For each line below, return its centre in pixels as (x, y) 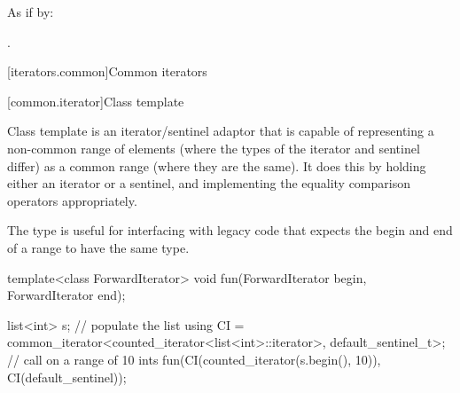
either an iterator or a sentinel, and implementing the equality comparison (209, 183)
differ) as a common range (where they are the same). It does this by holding (217, 165)
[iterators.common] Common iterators (107, 71)
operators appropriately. (72, 200)
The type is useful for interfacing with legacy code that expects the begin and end (230, 230)
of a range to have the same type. (98, 247)
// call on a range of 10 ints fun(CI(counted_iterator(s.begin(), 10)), (194, 359)
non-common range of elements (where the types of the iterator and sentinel (214, 148)
